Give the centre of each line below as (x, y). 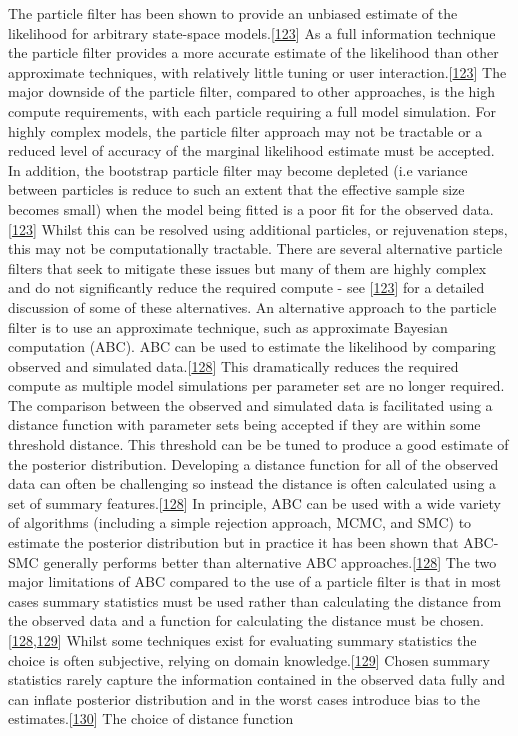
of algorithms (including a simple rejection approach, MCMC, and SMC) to (240, 522)
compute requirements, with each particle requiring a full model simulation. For (252, 110)
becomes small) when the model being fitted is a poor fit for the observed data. (251, 208)
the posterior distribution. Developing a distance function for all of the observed (253, 463)
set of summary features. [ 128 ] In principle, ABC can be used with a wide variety (254, 502)
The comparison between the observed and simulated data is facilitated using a (250, 404)
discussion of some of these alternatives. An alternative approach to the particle (252, 306)
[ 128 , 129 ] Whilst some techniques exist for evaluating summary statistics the (242, 640)
